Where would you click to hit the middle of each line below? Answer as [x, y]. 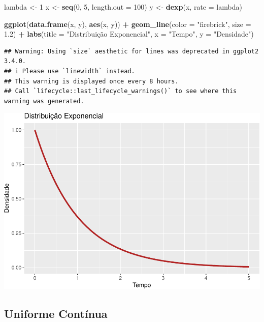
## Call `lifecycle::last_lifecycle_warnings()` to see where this [121, 91]
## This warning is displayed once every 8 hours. [91, 81]
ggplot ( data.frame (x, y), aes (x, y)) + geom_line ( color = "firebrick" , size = [128, 24]
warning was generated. [44, 101]
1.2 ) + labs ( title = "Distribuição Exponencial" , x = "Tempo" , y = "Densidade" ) [129, 34]
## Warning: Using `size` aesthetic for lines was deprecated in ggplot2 [131, 51]
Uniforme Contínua [56, 313]
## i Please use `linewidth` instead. [70, 71]
